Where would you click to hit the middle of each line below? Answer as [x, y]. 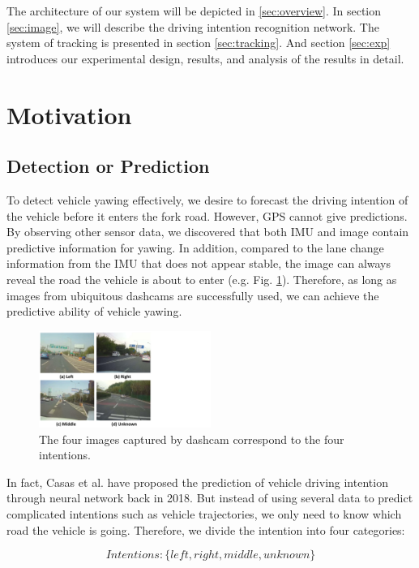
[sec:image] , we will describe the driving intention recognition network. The [193, 26]
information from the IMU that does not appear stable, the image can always [199, 263]
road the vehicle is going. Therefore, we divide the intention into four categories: [206, 529]
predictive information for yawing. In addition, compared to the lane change [195, 247]
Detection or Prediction [108, 166]
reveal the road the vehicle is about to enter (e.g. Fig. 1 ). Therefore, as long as [202, 279]
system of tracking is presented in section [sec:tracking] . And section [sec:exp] [199, 43]
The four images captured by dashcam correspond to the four [192, 439]
